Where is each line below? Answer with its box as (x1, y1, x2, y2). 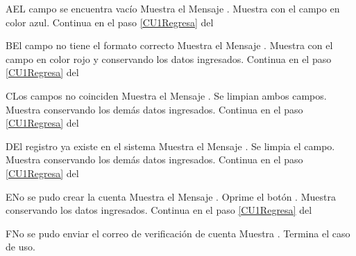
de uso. (6, 239, 35, 254)
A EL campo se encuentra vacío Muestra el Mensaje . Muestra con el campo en (6, 1, 340, 15)
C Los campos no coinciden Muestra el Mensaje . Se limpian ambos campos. (6, 88, 327, 102)
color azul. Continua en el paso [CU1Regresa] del (6, 15, 214, 29)
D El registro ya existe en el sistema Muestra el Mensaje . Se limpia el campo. (6, 138, 335, 153)
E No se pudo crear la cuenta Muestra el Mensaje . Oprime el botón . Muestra (6, 189, 336, 203)
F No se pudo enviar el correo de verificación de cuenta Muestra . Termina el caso (6, 226, 350, 240)
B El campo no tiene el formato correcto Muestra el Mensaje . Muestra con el (6, 38, 333, 53)
